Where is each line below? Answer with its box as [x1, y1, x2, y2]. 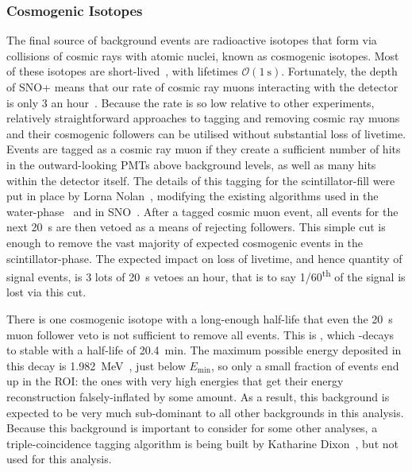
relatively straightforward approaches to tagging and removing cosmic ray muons [6, 110, 400, 126]
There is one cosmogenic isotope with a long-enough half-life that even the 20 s [6, 310, 393, 327]
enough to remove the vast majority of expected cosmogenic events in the [6, 234, 364, 250]
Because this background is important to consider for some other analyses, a [6, 420, 378, 436]
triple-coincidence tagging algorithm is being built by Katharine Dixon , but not [6, 435, 399, 451]
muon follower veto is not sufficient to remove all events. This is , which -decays [6, 326, 395, 342]
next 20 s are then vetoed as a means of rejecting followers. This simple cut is [6, 219, 386, 235]
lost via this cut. [6, 284, 87, 300]
